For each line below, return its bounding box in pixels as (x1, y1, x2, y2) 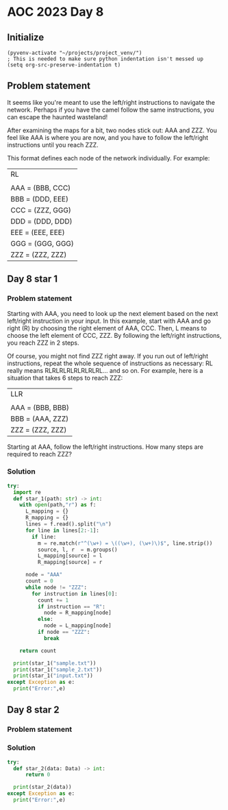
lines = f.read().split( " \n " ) (25, 521, 112, 528)
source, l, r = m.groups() (37, 546, 118, 553)
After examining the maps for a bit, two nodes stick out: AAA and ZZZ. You (7, 126, 218, 134)
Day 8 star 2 (7, 704, 60, 716)
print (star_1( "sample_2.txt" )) (13, 666, 103, 673)
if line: (31, 533, 57, 540)
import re (13, 489, 41, 495)
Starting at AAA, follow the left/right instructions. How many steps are (7, 443, 204, 451)
